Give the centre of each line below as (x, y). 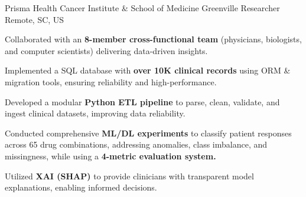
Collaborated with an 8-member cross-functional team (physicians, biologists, (153, 39)
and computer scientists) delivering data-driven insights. (106, 50)
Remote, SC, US (35, 19)
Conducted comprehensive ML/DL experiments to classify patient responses (148, 133)
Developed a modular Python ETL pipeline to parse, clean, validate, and (142, 101)
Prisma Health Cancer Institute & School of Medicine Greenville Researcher (142, 8)
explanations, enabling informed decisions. (81, 187)
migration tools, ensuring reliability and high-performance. (111, 81)
